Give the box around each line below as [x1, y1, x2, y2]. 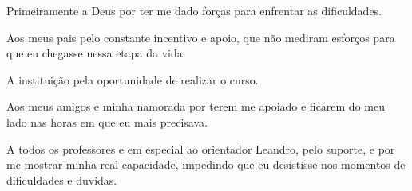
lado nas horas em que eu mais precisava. [6, 113, 208, 130]
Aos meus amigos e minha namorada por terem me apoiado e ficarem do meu [6, 98, 385, 115]
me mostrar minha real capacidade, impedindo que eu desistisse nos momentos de [6, 156, 406, 173]
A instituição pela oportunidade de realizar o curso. [6, 71, 259, 88]
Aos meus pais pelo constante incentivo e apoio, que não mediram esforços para [6, 29, 395, 45]
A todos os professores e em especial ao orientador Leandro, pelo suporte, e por [6, 140, 395, 157]
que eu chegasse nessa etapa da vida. [6, 45, 186, 61]
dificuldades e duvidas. [6, 171, 117, 188]
